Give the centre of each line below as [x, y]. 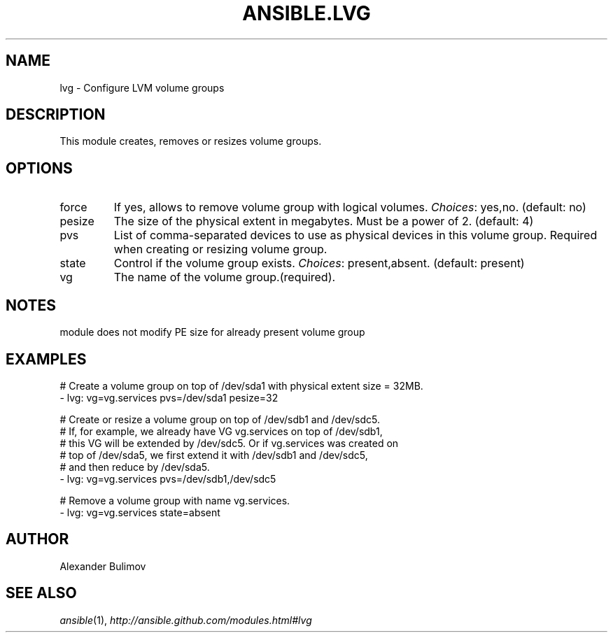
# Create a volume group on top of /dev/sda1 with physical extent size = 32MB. [241, 385]
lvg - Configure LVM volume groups [142, 87]
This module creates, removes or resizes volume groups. [191, 141]
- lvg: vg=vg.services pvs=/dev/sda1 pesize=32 [169, 397]
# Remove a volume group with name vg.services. [175, 500]
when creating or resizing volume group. [220, 249]
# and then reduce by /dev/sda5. [135, 467]
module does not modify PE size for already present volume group [212, 332]
